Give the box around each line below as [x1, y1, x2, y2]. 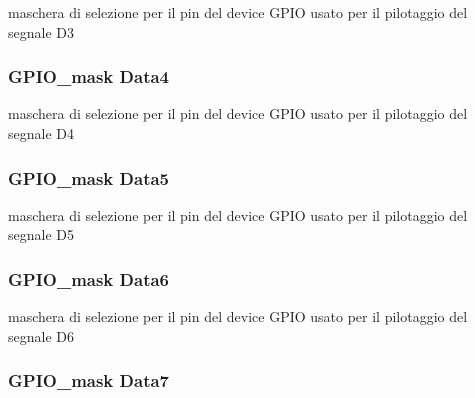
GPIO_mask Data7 [8, 368, 170, 393]
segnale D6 [8, 325, 74, 346]
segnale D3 [8, 21, 74, 42]
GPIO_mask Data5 [8, 165, 170, 190]
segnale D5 [8, 224, 74, 245]
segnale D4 [8, 123, 74, 143]
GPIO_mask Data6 [8, 266, 170, 291]
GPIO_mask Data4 [8, 64, 170, 89]
